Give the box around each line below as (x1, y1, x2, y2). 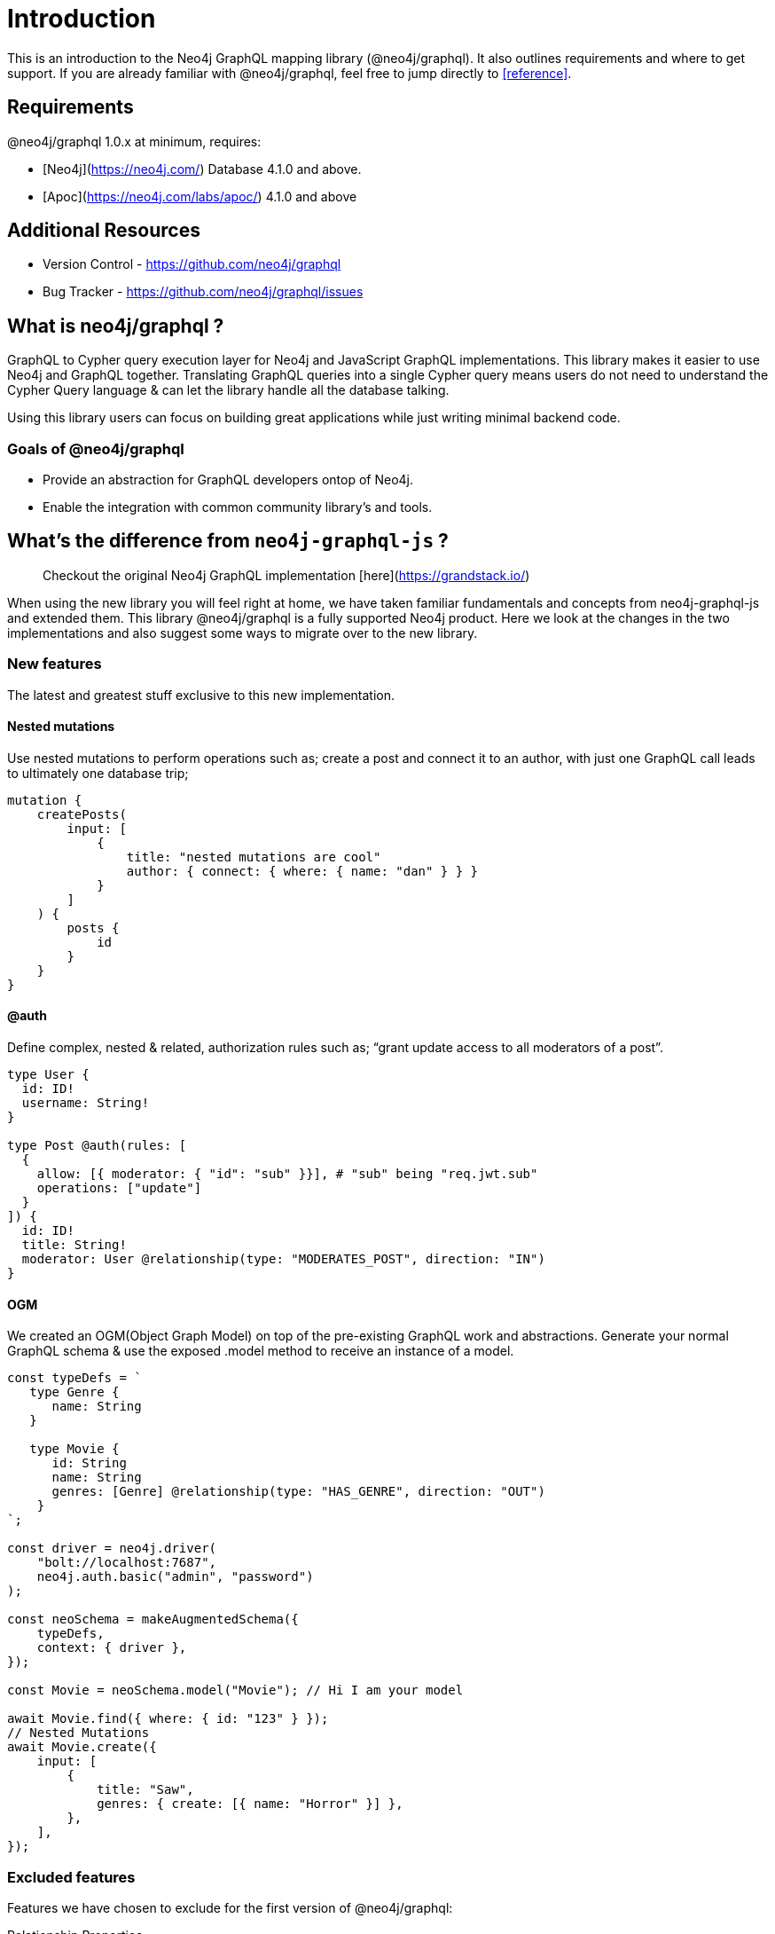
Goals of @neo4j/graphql (7, 439, 184, 458)
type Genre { (29, 1385, 120, 1400)
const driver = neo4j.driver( (7, 1541, 217, 1556)
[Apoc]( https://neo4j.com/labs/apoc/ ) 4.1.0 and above (43, 188, 357, 204)
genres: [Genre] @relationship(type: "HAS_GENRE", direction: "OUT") (51, 1484, 545, 1499)
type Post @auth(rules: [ (7, 1138, 187, 1153)
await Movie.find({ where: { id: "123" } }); (7, 1711, 329, 1726)
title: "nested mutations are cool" (126, 849, 381, 864)
